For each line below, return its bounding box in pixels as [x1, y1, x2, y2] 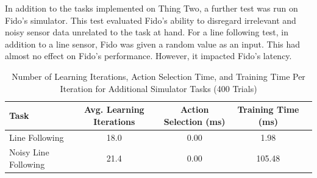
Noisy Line [9, 146, 49, 158]
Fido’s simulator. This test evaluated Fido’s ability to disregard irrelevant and [5, 13, 296, 26]
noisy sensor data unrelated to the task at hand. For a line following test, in [5, 26, 289, 38]
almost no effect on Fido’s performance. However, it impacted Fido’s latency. [5, 49, 292, 62]
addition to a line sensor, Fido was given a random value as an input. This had [5, 37, 301, 50]
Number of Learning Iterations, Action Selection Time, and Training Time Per [12, 69, 305, 82]
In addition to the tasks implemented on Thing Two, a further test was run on [5, 2, 298, 14]
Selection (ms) [163, 115, 226, 127]
